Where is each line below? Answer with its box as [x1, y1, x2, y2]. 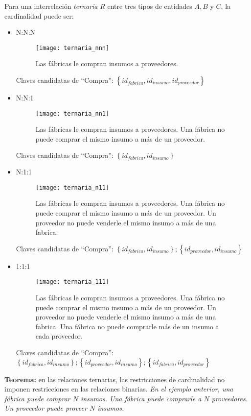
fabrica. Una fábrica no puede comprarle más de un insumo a [35, 321, 219, 331]
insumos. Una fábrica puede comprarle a [81, 393, 202, 403]
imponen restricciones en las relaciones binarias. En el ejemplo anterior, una [4, 384, 233, 394]
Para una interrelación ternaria [4, 1, 98, 11]
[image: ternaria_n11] [35, 184, 110, 191]
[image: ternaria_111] [35, 278, 110, 286]
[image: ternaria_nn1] [35, 110, 110, 117]
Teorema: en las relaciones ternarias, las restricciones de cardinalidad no [4, 374, 225, 384]
